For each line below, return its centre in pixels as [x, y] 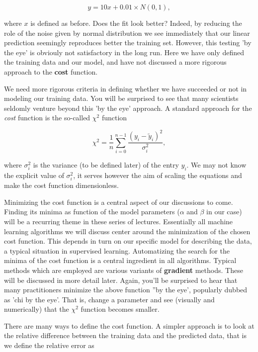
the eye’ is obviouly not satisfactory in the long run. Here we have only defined [124, 52]
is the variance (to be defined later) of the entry [106, 165]
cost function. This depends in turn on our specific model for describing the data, [128, 241]
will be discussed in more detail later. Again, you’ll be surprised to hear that [121, 280]
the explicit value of [34, 175]
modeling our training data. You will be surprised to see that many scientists [121, 98]
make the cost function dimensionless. [61, 185]
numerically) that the [37, 309]
